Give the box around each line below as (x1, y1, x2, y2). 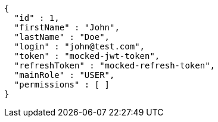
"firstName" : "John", (14, 23, 120, 32)
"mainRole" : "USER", (14, 70, 115, 80)
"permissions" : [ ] (14, 80, 110, 89)
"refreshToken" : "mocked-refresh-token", (14, 61, 216, 70)
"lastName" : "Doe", (14, 32, 110, 42)
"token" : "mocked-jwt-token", (14, 51, 160, 61)
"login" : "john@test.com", (14, 42, 145, 51)
